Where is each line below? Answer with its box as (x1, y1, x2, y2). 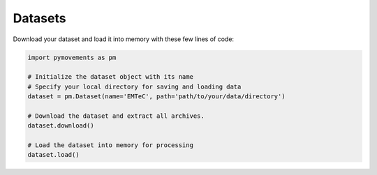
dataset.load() (27, 151, 80, 159)
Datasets (13, 10, 66, 26)
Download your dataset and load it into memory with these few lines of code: (13, 35, 234, 43)
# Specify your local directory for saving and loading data (27, 82, 242, 91)
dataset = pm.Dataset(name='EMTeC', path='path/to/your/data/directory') (27, 93, 286, 100)
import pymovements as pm (27, 53, 117, 61)
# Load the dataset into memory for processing (27, 142, 193, 149)
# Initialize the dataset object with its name (27, 73, 193, 81)
